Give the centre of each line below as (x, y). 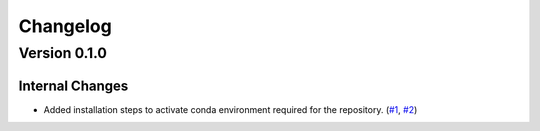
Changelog (65, 26)
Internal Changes (73, 85)
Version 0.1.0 (62, 53)
